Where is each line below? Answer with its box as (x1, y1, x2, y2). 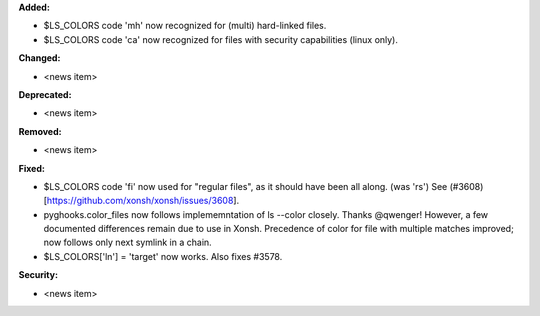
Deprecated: (18, 88, 72, 100)
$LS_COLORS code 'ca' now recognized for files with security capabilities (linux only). (43, 33, 399, 45)
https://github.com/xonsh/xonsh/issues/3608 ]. (46, 195, 240, 207)
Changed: (18, 52, 61, 64)
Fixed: (18, 162, 45, 174)
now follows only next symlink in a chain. (43, 236, 212, 249)
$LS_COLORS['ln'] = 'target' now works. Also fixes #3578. (43, 250, 283, 262)
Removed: (18, 125, 62, 137)
